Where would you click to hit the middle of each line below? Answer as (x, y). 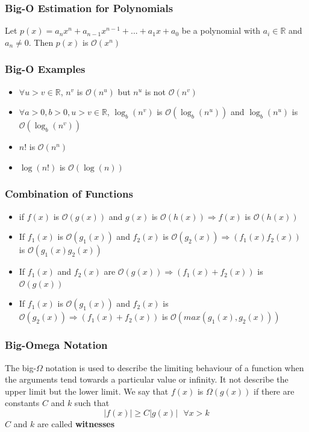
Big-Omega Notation (56, 345)
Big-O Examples (45, 69)
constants (22, 403)
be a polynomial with (221, 30)
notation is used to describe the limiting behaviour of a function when (175, 367)
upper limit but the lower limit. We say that (87, 391)
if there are (274, 391)
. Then (41, 42)
